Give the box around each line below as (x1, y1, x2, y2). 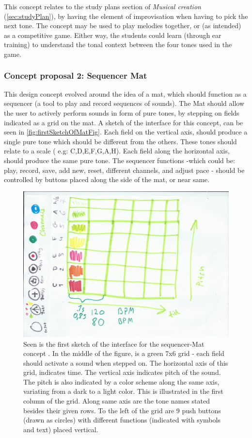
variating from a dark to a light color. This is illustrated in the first (23, 386, 223, 396)
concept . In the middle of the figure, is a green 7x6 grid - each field (23, 348, 224, 358)
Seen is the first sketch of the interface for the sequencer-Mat (23, 338, 205, 349)
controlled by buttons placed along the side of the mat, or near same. (4, 174, 210, 185)
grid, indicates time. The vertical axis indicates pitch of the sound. (23, 367, 221, 377)
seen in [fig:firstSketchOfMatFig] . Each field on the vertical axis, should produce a (4, 127, 248, 137)
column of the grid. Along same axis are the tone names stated (23, 396, 210, 406)
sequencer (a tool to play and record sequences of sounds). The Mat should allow (4, 98, 245, 108)
